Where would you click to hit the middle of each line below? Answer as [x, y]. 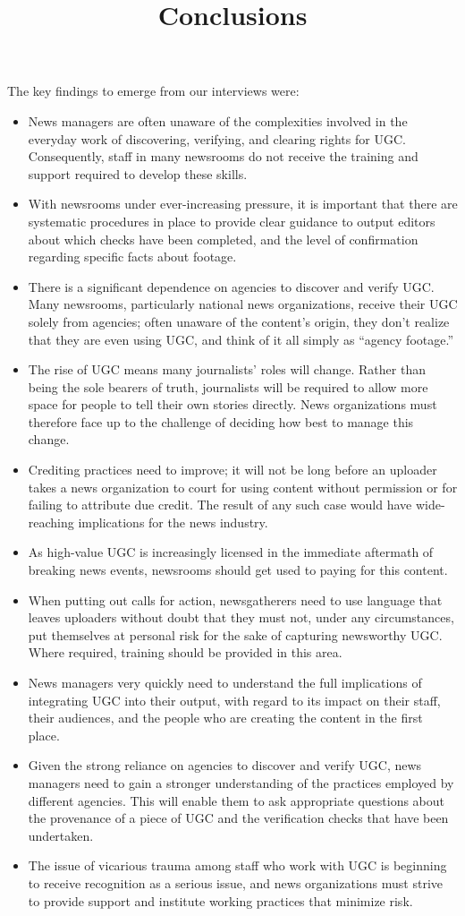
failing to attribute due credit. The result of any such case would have [220, 505]
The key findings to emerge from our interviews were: [153, 91]
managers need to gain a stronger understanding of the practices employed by [241, 782]
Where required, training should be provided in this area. [185, 652]
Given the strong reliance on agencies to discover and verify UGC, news [225, 765]
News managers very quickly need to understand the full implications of [225, 682]
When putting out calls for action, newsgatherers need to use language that [235, 599]
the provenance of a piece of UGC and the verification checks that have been [238, 818]
